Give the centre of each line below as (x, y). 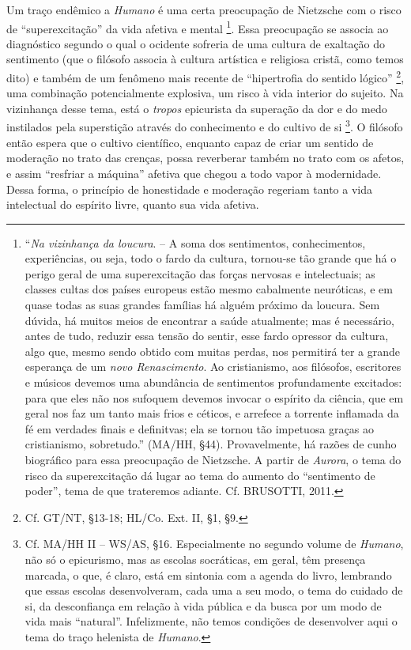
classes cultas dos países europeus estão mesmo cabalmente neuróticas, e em (209, 289)
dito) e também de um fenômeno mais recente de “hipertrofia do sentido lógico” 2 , (205, 76)
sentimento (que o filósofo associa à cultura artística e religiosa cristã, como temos (205, 59)
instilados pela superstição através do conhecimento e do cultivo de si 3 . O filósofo (205, 126)
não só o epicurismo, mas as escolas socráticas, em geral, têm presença (195, 559)
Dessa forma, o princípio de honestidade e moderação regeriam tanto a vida (189, 189)
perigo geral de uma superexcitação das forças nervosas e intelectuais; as (200, 273)
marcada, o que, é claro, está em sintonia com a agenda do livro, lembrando (208, 574)
